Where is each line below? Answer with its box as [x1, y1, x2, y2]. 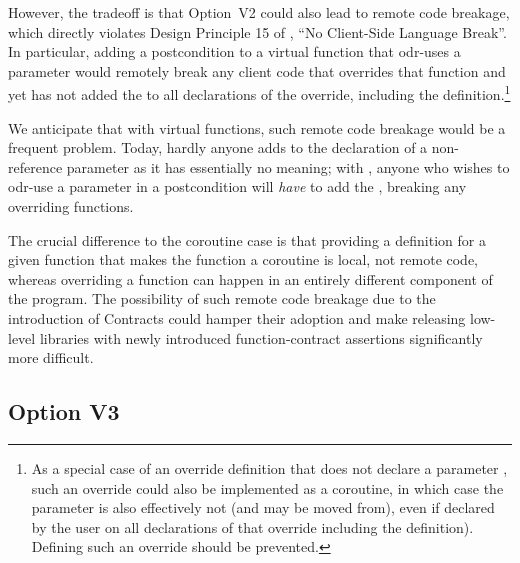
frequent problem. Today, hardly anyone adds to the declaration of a [8, 137, 428, 158]
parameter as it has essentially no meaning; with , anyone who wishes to [66, 156, 510, 177]
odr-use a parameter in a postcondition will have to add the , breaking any [8, 176, 467, 197]
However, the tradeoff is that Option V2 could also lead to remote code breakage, [8, 2, 510, 22]
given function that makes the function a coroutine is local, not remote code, [8, 249, 479, 270]
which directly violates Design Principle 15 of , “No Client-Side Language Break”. [8, 21, 507, 42]
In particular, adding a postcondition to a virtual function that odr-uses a [8, 41, 461, 62]
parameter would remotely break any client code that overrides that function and [8, 60, 506, 81]
